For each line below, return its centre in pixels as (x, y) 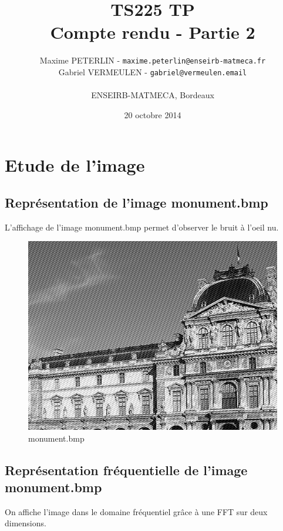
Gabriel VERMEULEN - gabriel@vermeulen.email (153, 71)
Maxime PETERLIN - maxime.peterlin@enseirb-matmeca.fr (153, 60)
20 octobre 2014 (153, 114)
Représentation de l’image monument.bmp (137, 202)
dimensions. (26, 523)
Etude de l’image (75, 165)
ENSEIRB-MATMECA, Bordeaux (153, 95)
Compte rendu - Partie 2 (153, 32)
